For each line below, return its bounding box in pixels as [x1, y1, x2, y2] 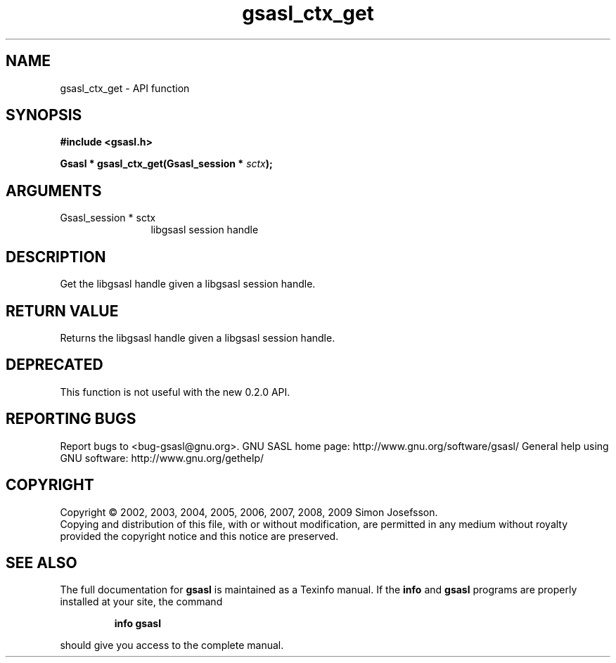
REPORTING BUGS [6, 410, 136, 428]
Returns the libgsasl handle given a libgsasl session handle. [60, 331, 335, 344]
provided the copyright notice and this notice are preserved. [60, 529, 339, 542]
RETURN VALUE [6, 302, 119, 320]
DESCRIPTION [6, 247, 106, 266]
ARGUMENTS [6, 181, 102, 200]
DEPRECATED [6, 356, 103, 374]
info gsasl [114, 617, 161, 630]
